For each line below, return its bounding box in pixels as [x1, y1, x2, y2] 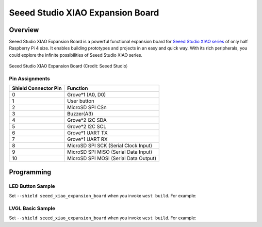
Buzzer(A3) [67, 111, 94, 117]
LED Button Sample [9, 182, 55, 189]
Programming [9, 168, 51, 176]
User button [67, 97, 95, 104]
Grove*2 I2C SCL [67, 123, 107, 130]
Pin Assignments [9, 75, 50, 82]
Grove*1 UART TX [67, 130, 108, 136]
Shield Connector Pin [12, 85, 62, 92]
